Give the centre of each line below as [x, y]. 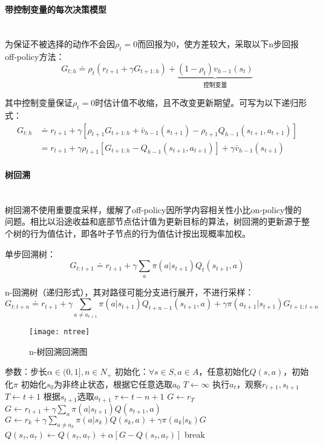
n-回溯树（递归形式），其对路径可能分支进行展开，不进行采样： [129, 292]
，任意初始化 [224, 371]
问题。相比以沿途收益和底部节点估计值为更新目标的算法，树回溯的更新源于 [153, 221]
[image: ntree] [60, 332]
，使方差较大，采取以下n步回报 [237, 44]
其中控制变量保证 [39, 103]
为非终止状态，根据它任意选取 [113, 384]
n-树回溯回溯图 [58, 351]
